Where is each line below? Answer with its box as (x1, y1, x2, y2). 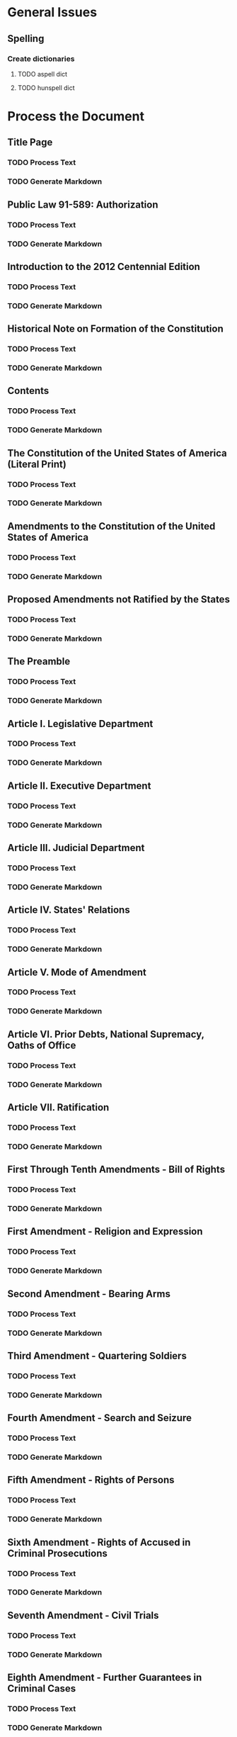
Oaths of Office (7, 1039, 76, 1051)
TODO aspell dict (17, 69, 68, 78)
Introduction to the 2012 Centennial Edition (7, 260, 200, 273)
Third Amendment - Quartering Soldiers (7, 1349, 187, 1361)
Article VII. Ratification (7, 1101, 110, 1113)
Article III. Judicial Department (7, 842, 145, 854)
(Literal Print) (7, 458, 67, 470)
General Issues (7, 4, 98, 21)
